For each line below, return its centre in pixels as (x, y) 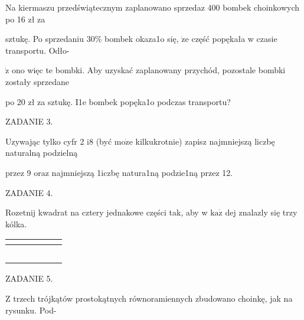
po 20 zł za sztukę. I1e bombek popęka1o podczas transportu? (118, 101)
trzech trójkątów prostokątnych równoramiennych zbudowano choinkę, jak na (153, 298)
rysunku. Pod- (31, 310)
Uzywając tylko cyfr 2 (45, 141)
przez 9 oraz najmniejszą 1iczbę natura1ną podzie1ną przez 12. (119, 172)
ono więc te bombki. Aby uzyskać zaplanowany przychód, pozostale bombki (148, 70)
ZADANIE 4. (29, 192)
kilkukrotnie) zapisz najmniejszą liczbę (205, 141)
